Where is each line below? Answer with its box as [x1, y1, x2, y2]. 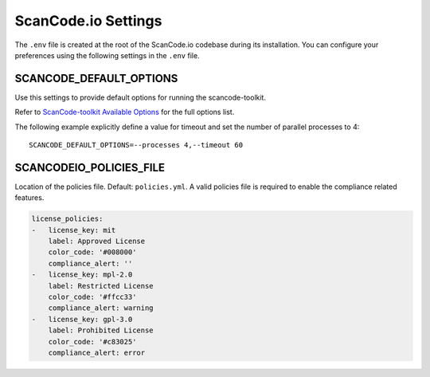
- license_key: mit [31, 226, 116, 234]
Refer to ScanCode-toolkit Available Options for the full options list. [14, 108, 235, 117]
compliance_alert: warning [48, 304, 154, 312]
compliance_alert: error [48, 348, 146, 357]
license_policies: [31, 214, 104, 223]
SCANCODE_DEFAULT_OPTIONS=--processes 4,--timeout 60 [29, 140, 243, 150]
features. [14, 193, 45, 202]
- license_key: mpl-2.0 [31, 270, 133, 279]
